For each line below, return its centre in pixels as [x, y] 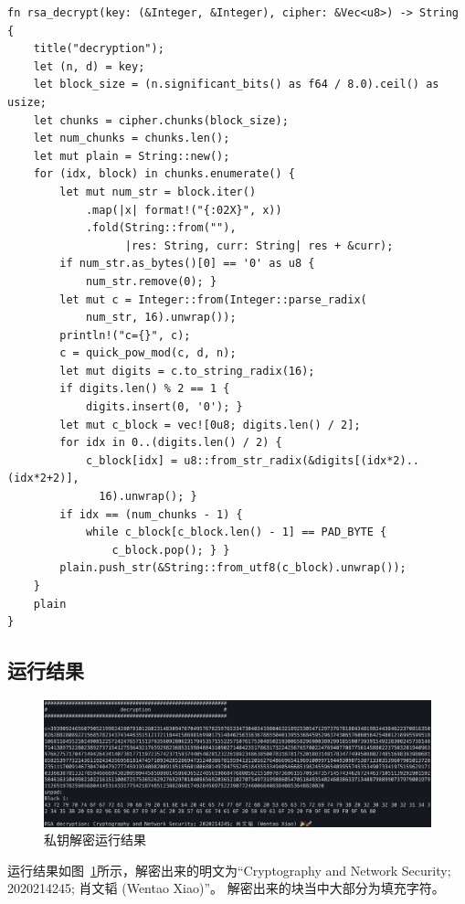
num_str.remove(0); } [151, 281]
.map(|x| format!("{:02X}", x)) [184, 210]
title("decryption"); [99, 49]
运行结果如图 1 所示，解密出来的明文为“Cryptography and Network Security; [229, 870]
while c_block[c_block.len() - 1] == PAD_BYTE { [236, 532]
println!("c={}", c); [125, 335]
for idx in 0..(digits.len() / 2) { [171, 443]
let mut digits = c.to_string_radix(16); [187, 371]
